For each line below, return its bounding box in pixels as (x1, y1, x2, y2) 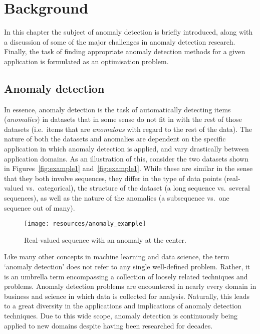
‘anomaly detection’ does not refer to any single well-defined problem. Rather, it (4, 261, 250, 272)
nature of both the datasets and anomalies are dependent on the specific (4, 133, 226, 144)
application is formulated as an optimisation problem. (4, 56, 169, 66)
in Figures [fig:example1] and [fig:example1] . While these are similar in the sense (4, 163, 253, 174)
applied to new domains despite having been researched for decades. (4, 320, 213, 330)
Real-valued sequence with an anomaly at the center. (24, 234, 186, 245)
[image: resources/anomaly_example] (24, 220, 146, 228)
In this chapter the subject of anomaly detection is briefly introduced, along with (4, 27, 253, 37)
